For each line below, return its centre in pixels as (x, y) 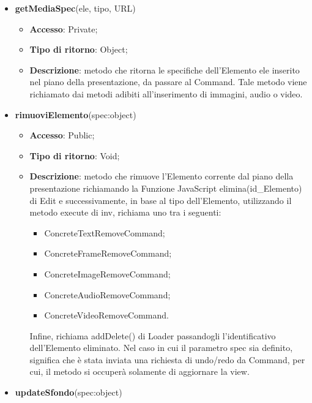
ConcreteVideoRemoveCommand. (106, 315)
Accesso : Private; (64, 28)
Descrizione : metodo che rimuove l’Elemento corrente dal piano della (162, 176)
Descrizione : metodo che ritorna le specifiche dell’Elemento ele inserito (165, 70)
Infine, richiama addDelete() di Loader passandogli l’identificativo (153, 335)
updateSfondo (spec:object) (69, 392)
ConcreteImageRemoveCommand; (107, 273)
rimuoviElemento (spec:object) (76, 114)
